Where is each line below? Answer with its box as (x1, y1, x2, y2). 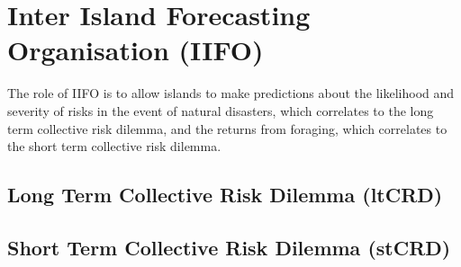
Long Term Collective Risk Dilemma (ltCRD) (7, 181, 443, 209)
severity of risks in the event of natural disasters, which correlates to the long (7, 101, 434, 120)
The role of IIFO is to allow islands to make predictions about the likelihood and (7, 84, 455, 102)
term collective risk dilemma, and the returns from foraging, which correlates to (7, 119, 447, 138)
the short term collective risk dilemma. (7, 137, 221, 156)
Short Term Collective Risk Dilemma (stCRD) (7, 233, 451, 261)
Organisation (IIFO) (7, 31, 264, 68)
